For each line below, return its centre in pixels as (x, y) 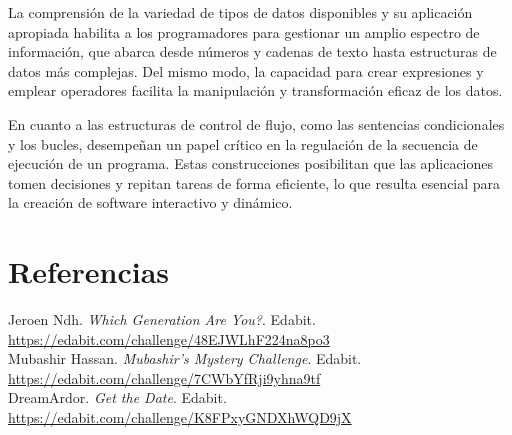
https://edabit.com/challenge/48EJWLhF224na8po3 (169, 338)
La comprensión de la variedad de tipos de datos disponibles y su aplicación (240, 12)
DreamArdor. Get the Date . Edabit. (117, 397)
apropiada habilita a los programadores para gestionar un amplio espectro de (244, 31)
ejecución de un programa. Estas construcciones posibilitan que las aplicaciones (251, 163)
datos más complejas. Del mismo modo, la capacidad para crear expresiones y (246, 70)
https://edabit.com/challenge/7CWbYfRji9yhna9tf (164, 377)
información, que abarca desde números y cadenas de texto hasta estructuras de (252, 51)
